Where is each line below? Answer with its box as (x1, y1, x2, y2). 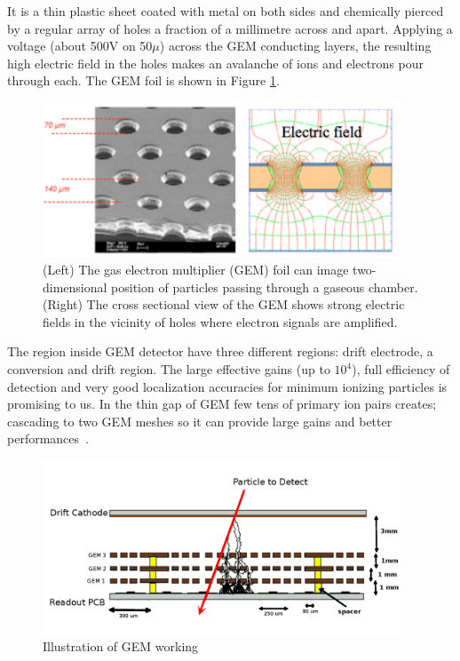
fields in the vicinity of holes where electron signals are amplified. (43, 312, 398, 330)
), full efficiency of (352, 360, 450, 378)
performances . (7, 429, 89, 448)
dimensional (43, 277, 107, 296)
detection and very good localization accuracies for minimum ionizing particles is (7, 377, 448, 395)
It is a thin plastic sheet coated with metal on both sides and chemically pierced (7, 2, 444, 20)
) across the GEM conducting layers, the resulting (159, 36, 432, 55)
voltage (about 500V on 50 (7, 36, 153, 55)
